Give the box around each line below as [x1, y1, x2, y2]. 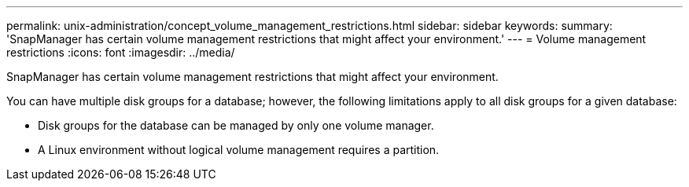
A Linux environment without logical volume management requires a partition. [38, 143, 440, 156]
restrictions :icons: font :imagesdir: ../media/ [6, 46, 235, 59]
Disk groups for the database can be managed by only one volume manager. [38, 119, 434, 132]
